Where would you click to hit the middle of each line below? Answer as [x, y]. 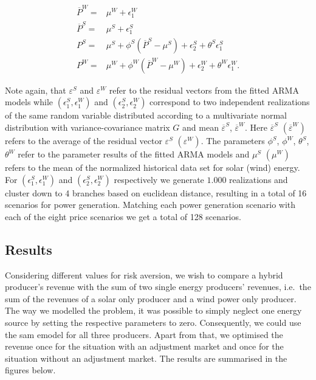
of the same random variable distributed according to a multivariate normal [146, 115]
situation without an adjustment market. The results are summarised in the [146, 358]
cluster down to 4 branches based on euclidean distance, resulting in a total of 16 [156, 192]
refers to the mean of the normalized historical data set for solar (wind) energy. [153, 168]
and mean [201, 127]
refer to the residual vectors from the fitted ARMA [204, 90]
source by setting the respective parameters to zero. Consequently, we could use [153, 323]
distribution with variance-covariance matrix [88, 127]
